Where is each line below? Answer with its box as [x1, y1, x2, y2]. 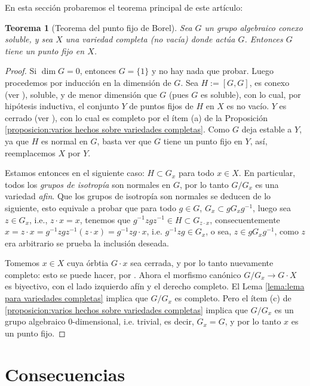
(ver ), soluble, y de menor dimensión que [5, 88, 157, 100]
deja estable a [241, 123, 292, 135]
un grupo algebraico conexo [204, 21, 303, 33]
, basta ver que [97, 134, 152, 147]
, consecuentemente [210, 213, 280, 226]
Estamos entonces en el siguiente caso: [5, 166, 145, 179]
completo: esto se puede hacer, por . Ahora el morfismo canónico [5, 268, 241, 280]
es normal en [41, 134, 88, 147]
